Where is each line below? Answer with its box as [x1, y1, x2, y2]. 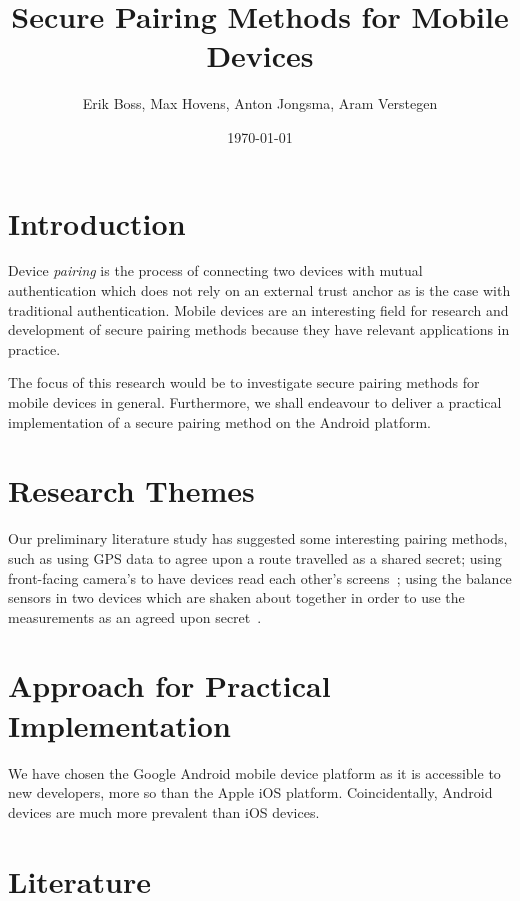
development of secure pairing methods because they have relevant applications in [8, 319, 510, 340]
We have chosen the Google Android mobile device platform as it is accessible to [8, 762, 501, 783]
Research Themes [8, 470, 255, 511]
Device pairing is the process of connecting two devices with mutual [8, 260, 423, 281]
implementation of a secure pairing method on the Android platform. [8, 411, 431, 432]
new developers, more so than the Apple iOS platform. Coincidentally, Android [8, 782, 493, 803]
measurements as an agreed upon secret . [8, 606, 262, 627]
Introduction [8, 202, 186, 243]
